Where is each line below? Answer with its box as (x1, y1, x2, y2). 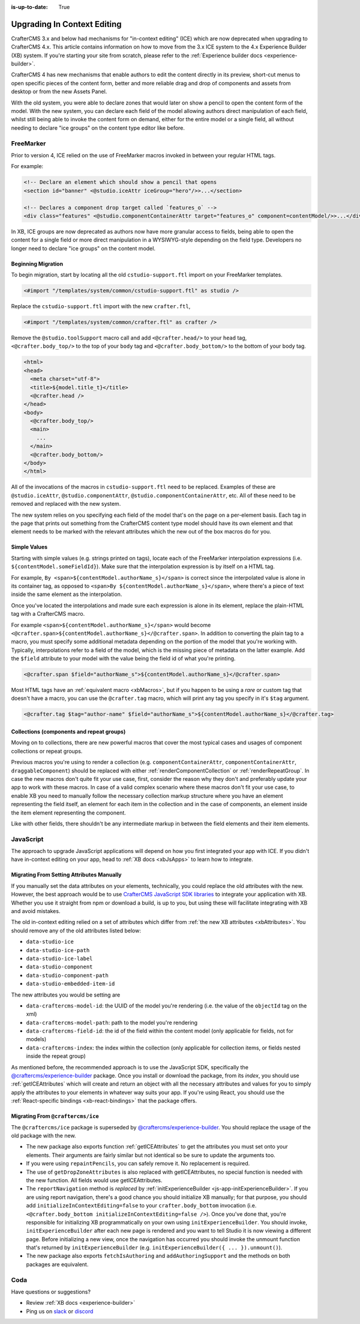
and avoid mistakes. (11, 908, 61, 914)
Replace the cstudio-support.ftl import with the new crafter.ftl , (11, 303, 191, 310)
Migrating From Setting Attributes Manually (11, 871, 122, 878)
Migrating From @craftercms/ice (11, 1113, 99, 1120)
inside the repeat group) (26, 1052, 86, 1060)
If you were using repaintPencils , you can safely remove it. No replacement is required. (26, 1160, 250, 1167)
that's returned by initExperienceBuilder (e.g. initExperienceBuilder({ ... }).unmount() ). (26, 1244, 283, 1251)
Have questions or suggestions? (11, 1288, 91, 1295)
